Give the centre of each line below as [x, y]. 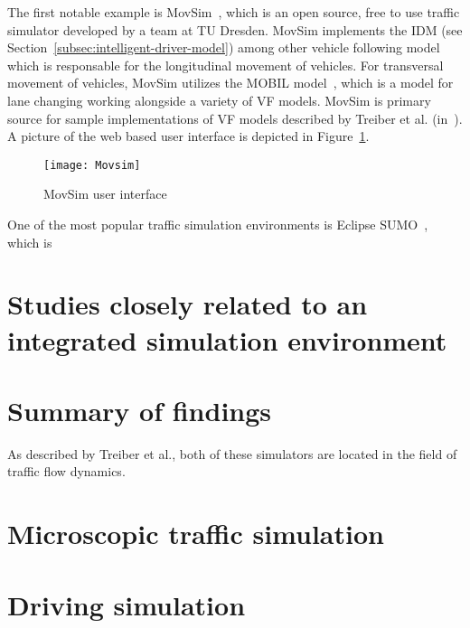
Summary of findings [140, 410]
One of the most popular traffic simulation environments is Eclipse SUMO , [218, 224]
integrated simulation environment [227, 339]
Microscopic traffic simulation [196, 534]
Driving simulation [127, 604]
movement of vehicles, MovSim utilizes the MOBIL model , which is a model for [230, 83]
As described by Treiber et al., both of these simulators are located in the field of [232, 453]
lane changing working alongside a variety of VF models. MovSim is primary [219, 100]
